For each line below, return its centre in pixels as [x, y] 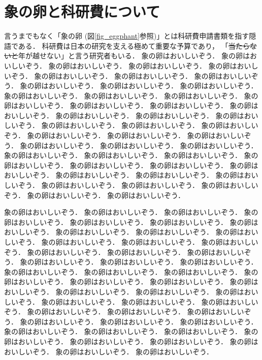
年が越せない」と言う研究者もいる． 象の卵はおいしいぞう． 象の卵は [134, 56]
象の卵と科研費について [82, 11]
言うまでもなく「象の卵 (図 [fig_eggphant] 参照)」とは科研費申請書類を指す [127, 36]
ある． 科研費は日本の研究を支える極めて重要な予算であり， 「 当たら [134, 45]
